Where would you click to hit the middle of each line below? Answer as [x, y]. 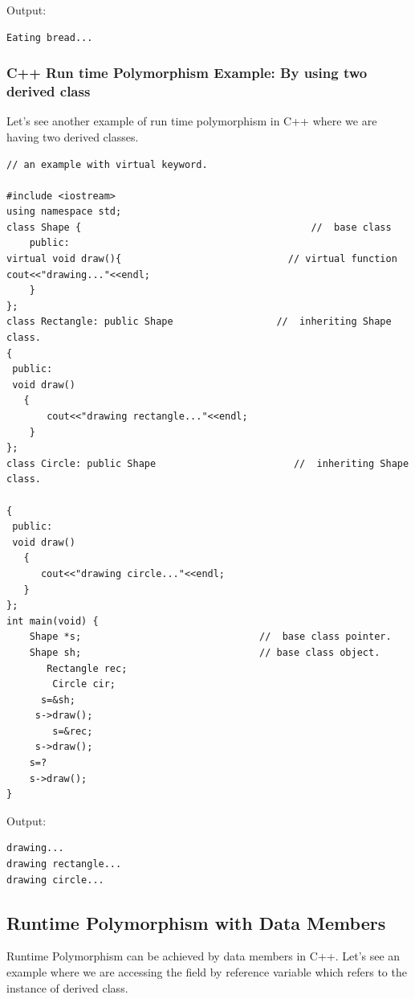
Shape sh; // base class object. [205, 652]
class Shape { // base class [199, 227]
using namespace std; [64, 212]
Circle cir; [84, 684]
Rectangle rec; [87, 668]
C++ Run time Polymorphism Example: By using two [187, 73]
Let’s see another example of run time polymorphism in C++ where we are [192, 121]
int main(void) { [53, 621]
